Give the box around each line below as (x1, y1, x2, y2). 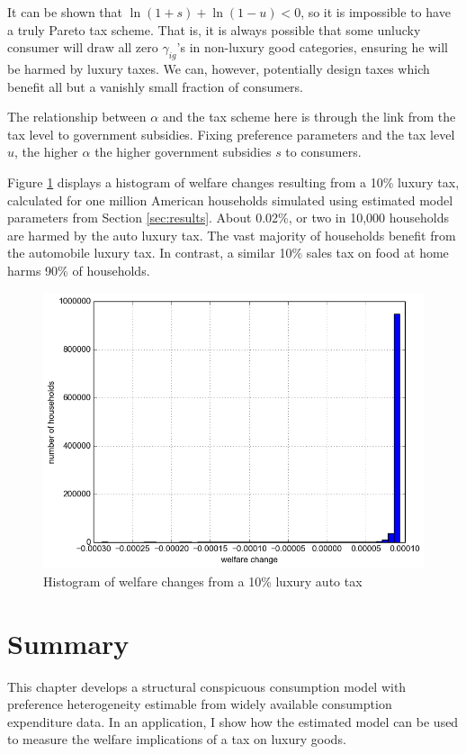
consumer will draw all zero (7, 38, 158, 57)
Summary (7, 624, 130, 661)
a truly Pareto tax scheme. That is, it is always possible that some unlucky (7, 20, 421, 39)
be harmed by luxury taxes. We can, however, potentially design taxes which (7, 59, 430, 77)
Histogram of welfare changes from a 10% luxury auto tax (43, 571, 363, 590)
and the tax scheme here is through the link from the (162, 107, 456, 126)
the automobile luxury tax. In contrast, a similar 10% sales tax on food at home (7, 243, 449, 262)
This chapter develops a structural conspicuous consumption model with (7, 677, 407, 695)
